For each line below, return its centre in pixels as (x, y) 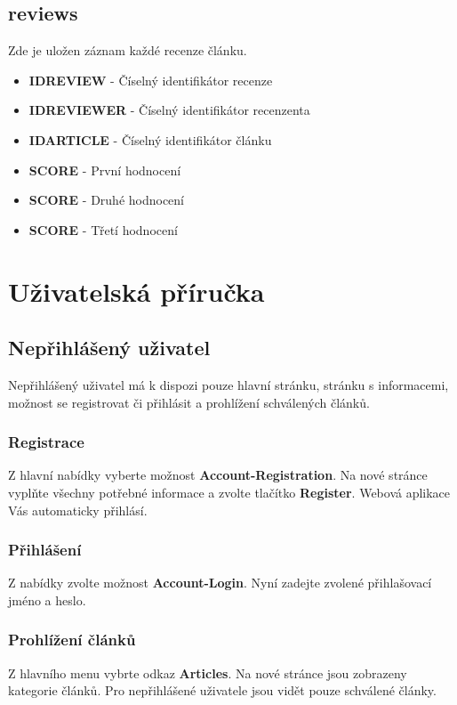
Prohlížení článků (72, 640)
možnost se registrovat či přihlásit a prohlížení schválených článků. (189, 402)
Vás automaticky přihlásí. (78, 510)
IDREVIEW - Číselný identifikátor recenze (151, 80)
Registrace (46, 442)
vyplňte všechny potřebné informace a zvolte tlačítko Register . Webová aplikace (229, 492)
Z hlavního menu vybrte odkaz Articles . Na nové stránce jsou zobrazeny (208, 673)
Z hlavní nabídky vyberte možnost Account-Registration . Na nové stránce (218, 475)
